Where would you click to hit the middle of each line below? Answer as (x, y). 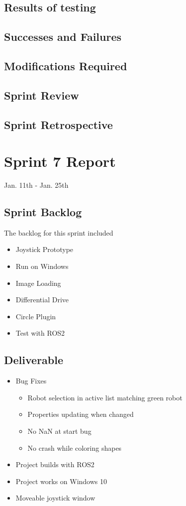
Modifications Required (66, 65)
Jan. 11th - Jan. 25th (36, 185)
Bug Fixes (31, 381)
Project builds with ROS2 (55, 464)
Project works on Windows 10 (61, 481)
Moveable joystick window (55, 498)
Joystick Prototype (45, 249)
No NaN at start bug (59, 431)
